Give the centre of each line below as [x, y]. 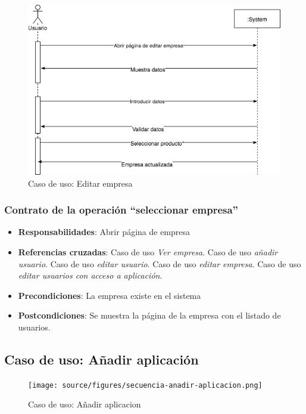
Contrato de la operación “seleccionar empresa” [121, 210]
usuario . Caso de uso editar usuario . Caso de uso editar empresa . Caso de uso [160, 263]
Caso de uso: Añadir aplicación [102, 359]
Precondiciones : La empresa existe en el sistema [110, 295]
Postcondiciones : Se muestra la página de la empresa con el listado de [149, 315]
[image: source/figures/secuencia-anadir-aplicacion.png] [145, 385]
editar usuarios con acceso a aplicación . [90, 275]
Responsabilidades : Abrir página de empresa [104, 232]
